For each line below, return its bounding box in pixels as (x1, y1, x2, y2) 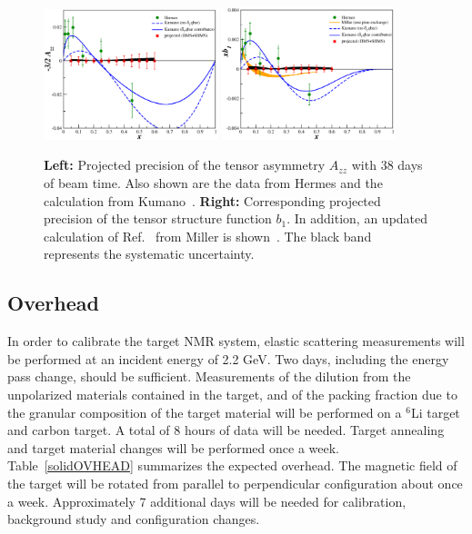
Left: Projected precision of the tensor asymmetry (44, 155, 326, 174)
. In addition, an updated (286, 209, 428, 228)
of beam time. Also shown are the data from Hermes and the (44, 173, 383, 193)
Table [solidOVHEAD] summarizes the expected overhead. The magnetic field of (7, 456, 457, 475)
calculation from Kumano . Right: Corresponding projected (44, 191, 381, 210)
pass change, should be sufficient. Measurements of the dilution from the (7, 367, 411, 386)
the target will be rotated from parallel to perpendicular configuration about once (7, 474, 463, 492)
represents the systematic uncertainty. (44, 244, 255, 263)
